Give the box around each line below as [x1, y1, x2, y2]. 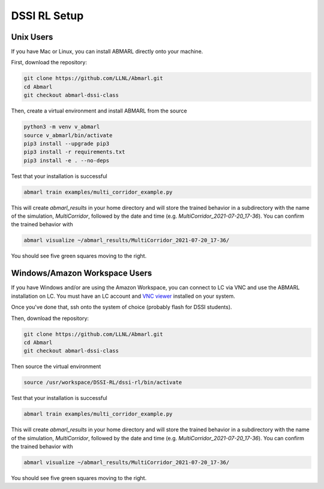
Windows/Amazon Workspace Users [11, 268, 152, 278]
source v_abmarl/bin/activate [23, 132, 113, 138]
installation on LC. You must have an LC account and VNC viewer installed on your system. [11, 292, 235, 300]
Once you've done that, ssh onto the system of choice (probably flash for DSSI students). [11, 304, 232, 311]
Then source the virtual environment [11, 363, 101, 370]
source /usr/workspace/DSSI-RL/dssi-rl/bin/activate [23, 379, 182, 386]
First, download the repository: [11, 59, 87, 66]
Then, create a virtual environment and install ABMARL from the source [11, 107, 187, 114]
